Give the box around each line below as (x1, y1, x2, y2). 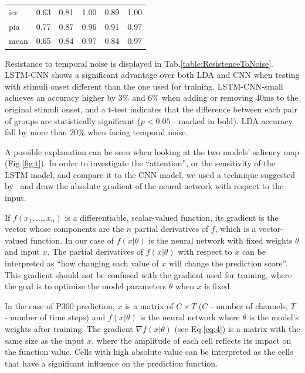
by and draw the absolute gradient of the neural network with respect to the (5, 180, 284, 192)
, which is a (215, 223, 256, 235)
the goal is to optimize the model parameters (5, 280, 167, 292)
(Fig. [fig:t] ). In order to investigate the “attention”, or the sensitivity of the (5, 157, 276, 169)
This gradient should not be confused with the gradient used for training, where (5, 268, 292, 280)
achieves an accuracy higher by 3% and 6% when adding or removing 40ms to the (5, 91, 299, 104)
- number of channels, (210, 299, 288, 312)
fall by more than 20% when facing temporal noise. (5, 126, 188, 138)
